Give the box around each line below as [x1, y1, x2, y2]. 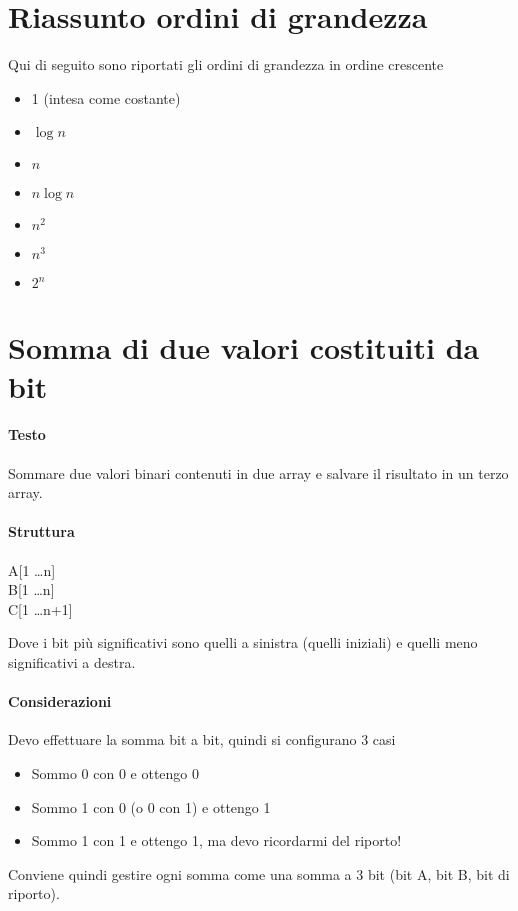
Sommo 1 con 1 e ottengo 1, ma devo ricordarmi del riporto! [31, 830, 402, 851]
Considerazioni [8, 691, 112, 712]
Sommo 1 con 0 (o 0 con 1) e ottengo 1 [31, 796, 271, 817]
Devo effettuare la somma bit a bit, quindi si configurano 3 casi [8, 729, 396, 750]
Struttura [8, 521, 75, 542]
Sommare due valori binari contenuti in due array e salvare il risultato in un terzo [8, 462, 509, 483]
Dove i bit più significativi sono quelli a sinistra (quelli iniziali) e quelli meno [8, 632, 478, 653]
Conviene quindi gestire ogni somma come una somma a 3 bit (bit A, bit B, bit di [8, 863, 510, 884]
